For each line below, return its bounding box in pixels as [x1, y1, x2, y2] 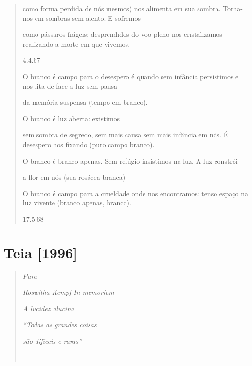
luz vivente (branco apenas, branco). [22, 198, 131, 208]
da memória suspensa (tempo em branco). [22, 97, 148, 107]
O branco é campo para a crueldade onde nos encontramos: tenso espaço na [22, 188, 248, 198]
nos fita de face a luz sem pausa [22, 81, 118, 91]
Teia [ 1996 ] [3, 242, 78, 262]
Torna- [222, 3, 243, 13]
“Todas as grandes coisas [22, 319, 97, 330]
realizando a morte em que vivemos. [22, 38, 130, 49]
